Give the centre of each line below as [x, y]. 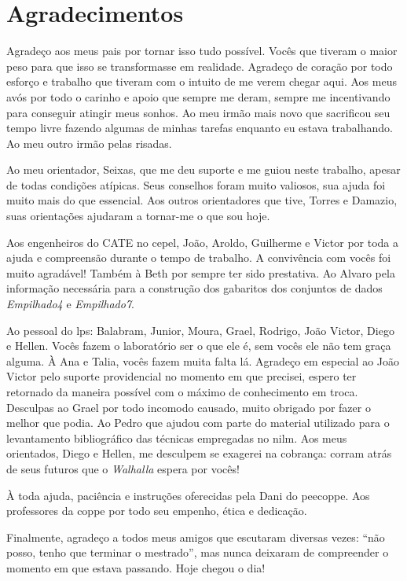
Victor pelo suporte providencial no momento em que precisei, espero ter [181, 376]
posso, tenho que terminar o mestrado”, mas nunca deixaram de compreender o [198, 552]
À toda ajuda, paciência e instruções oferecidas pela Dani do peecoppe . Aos [188, 495]
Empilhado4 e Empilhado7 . [70, 304]
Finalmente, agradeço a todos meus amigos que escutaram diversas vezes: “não [196, 537]
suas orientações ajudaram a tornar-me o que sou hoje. [138, 216]
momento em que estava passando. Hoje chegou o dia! [136, 567]
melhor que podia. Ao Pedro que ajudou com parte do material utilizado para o [198, 423]
